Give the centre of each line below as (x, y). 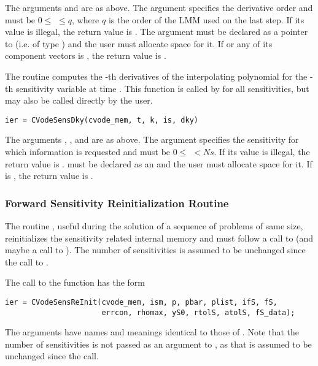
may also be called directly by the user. (79, 100)
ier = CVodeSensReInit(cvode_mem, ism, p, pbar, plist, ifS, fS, (141, 302)
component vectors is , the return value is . (86, 55)
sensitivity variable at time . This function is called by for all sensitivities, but (162, 88)
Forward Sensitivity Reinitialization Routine (117, 203)
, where (85, 19)
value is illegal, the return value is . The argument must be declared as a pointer (157, 32)
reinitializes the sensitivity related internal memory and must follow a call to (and (159, 238)
